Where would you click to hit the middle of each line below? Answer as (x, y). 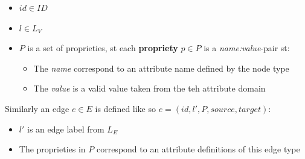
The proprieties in (52, 149)
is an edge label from (66, 129)
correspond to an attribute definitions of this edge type (198, 149)
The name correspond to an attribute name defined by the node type (161, 68)
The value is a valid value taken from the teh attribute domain (149, 88)
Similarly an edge (37, 108)
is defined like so (125, 108)
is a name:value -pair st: (247, 48)
